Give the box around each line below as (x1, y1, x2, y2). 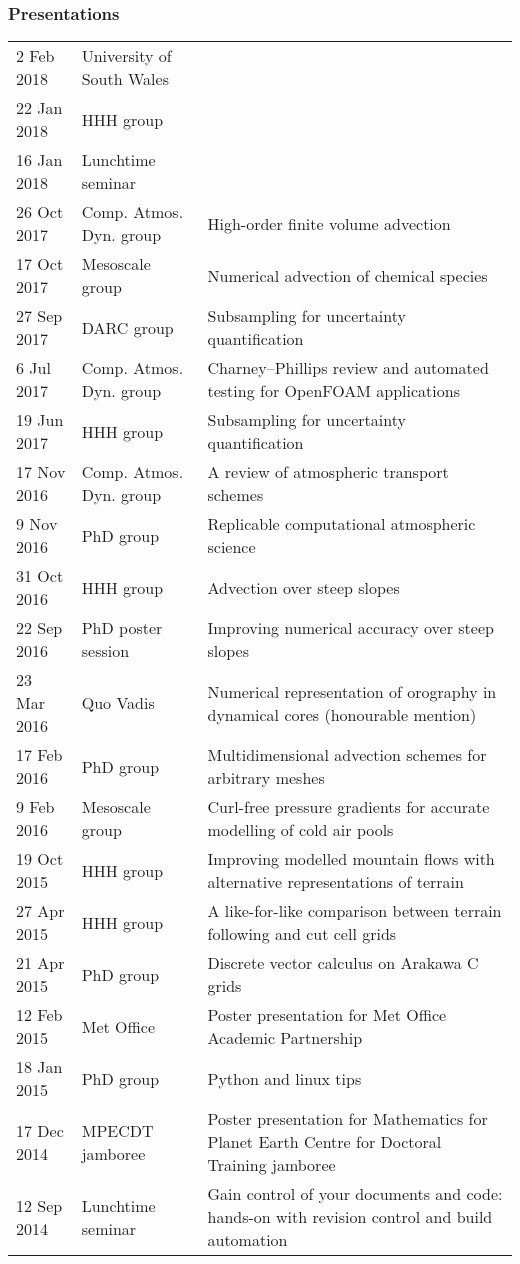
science (207, 535, 256, 559)
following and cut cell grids (207, 922, 397, 946)
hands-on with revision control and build (207, 1205, 493, 1229)
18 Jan (16, 1055, 63, 1079)
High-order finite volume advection (207, 211, 451, 235)
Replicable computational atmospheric (207, 512, 476, 536)
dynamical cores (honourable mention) (207, 702, 477, 726)
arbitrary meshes (207, 766, 325, 790)
